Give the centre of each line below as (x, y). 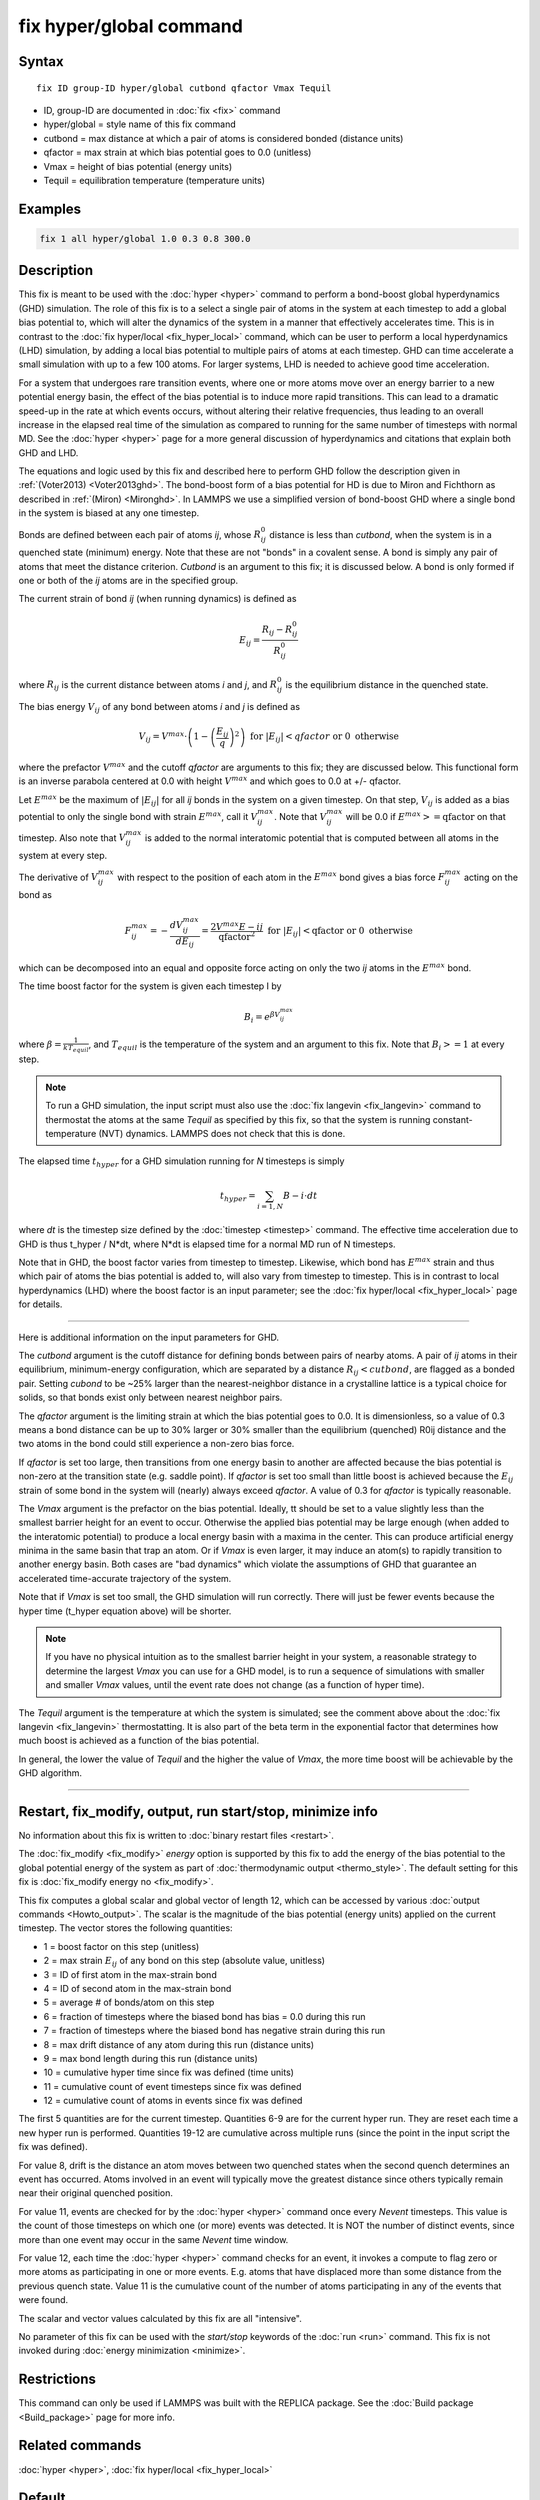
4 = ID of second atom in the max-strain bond (137, 1988)
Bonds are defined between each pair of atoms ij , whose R (140, 534)
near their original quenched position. (96, 2193)
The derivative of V (58, 877)
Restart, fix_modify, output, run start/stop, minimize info (198, 1811)
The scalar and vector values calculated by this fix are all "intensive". (160, 2318)
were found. (43, 2300)
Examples (50, 208)
